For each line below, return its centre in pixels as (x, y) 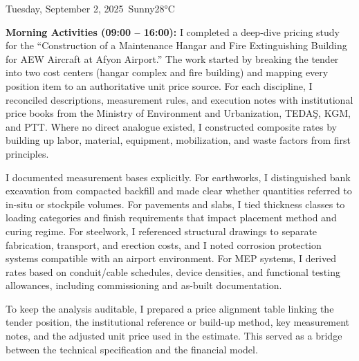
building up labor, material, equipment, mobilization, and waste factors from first (178, 140)
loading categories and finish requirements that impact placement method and (171, 217)
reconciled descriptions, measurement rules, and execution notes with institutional (179, 99)
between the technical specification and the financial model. (132, 349)
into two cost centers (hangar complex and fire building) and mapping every (167, 72)
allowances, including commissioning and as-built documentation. (144, 285)
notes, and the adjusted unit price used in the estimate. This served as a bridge (174, 336)
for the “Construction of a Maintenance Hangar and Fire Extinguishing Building (176, 45)
